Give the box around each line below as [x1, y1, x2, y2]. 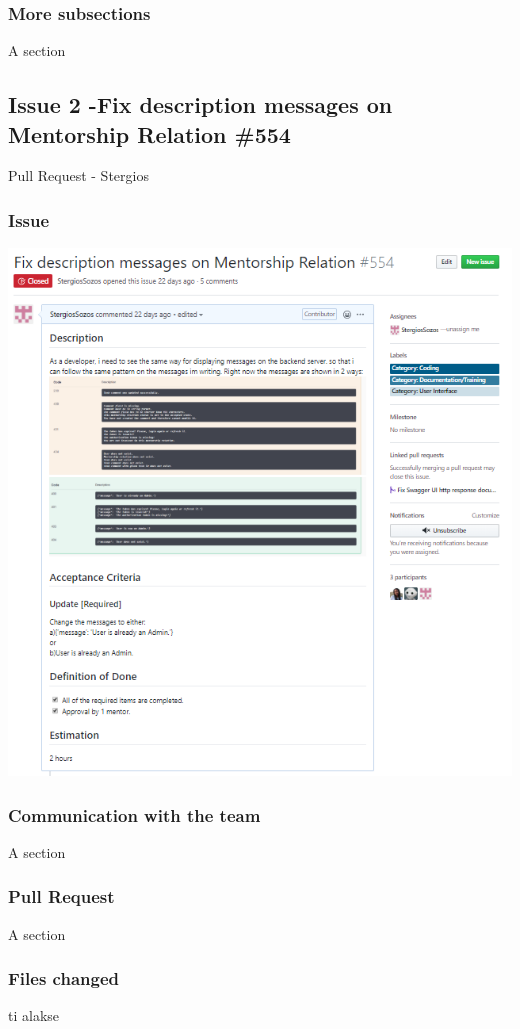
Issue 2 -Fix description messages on [8, 89, 393, 120]
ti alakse [8, 1005, 60, 1026]
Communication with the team [8, 802, 261, 827]
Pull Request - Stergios [8, 165, 149, 186]
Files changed [8, 966, 119, 991]
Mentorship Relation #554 [8, 118, 291, 149]
